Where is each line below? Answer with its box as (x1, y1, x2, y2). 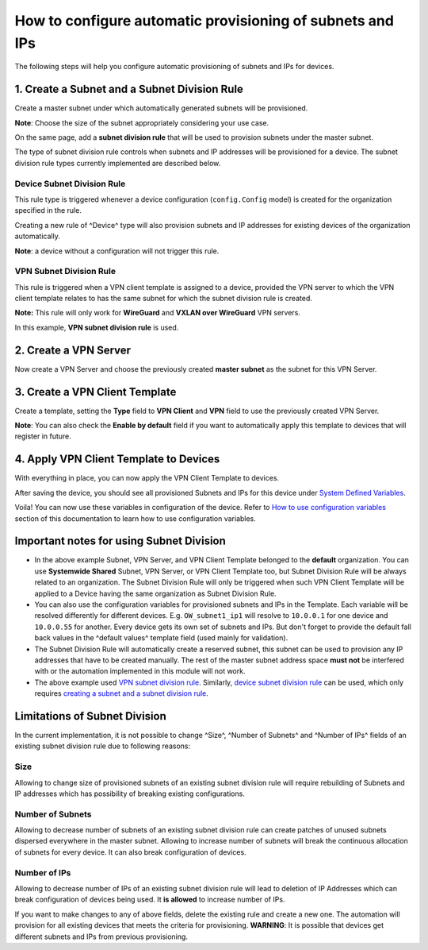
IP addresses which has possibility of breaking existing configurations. (14, 789, 245, 798)
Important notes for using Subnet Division (14, 535, 226, 548)
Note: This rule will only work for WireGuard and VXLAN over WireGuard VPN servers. (14, 308, 301, 318)
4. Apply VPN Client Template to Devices (14, 453, 220, 466)
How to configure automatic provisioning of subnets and (14, 12, 394, 29)
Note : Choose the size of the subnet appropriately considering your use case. (14, 118, 269, 127)
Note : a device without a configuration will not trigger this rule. (14, 246, 220, 256)
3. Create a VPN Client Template (14, 385, 177, 399)
